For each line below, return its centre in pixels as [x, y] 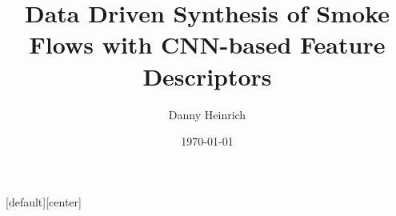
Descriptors [207, 76]
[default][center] [44, 201]
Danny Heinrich [207, 114]
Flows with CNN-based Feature [207, 44]
